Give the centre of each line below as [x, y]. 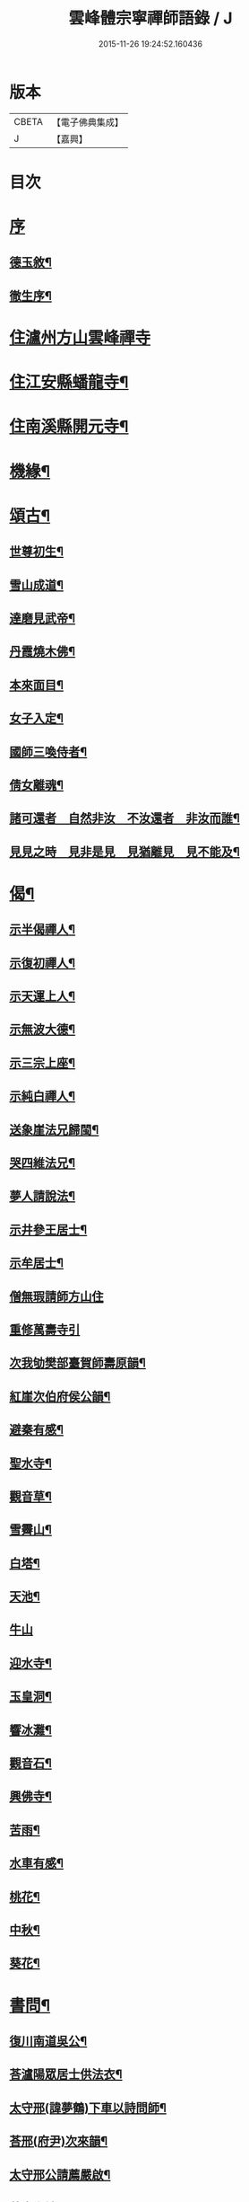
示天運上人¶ [43, 997]
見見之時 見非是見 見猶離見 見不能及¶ [124, 851]
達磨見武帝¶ [43, 618]
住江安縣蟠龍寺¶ [69, 382]
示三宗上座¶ [43, 1062]
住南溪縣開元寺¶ [69, 427]
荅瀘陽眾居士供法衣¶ [66, 2075]
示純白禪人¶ [43, 1097]
